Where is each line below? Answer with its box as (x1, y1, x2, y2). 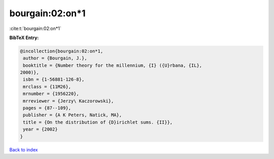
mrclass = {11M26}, (23, 84, 71, 89)
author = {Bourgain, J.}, (23, 55, 87, 61)
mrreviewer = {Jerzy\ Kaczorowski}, (23, 98, 114, 104)
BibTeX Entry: (9, 35, 39, 41)
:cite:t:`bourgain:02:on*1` (9, 25, 61, 31)
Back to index (9, 146, 38, 152)
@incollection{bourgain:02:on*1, (20, 48, 104, 54)
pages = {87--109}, (23, 105, 71, 111)
